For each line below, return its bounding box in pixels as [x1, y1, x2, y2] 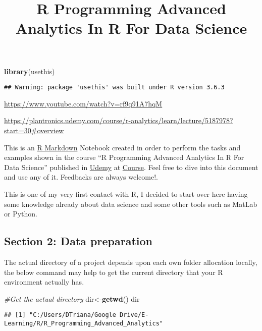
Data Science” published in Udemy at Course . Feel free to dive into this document [4, 161, 258, 172]
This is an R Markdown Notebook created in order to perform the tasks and [4, 142, 241, 152]
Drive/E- [120, 311, 149, 319]
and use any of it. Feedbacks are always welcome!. [4, 172, 158, 182]
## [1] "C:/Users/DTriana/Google [4, 311, 116, 319]
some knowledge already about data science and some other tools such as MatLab [4, 198, 257, 209]
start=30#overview [4, 125, 64, 135]
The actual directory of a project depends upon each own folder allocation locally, [4, 256, 257, 267]
